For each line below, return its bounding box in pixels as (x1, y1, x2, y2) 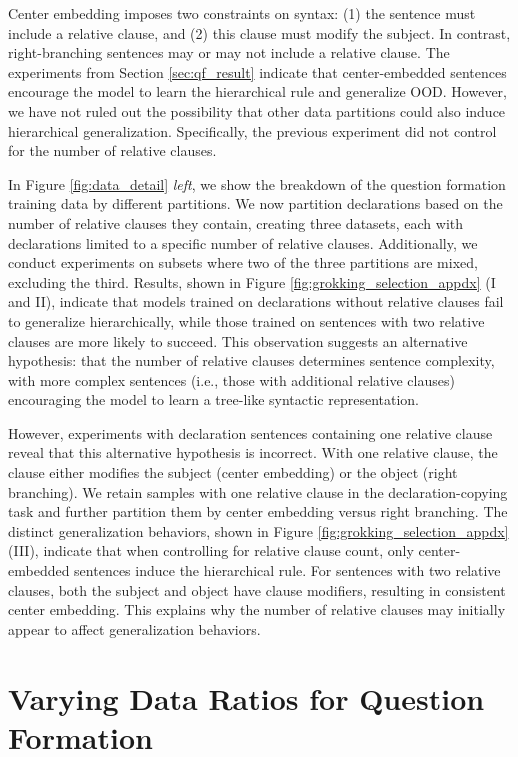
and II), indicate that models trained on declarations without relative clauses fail (8, 291, 504, 312)
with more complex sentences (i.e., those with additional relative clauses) (8, 369, 455, 390)
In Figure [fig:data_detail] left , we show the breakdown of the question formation (8, 173, 506, 194)
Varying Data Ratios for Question (8, 677, 485, 718)
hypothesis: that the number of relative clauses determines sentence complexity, (8, 350, 495, 371)
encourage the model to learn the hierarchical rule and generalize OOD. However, (8, 81, 507, 102)
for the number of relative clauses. (8, 140, 217, 161)
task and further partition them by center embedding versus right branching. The (8, 501, 508, 522)
